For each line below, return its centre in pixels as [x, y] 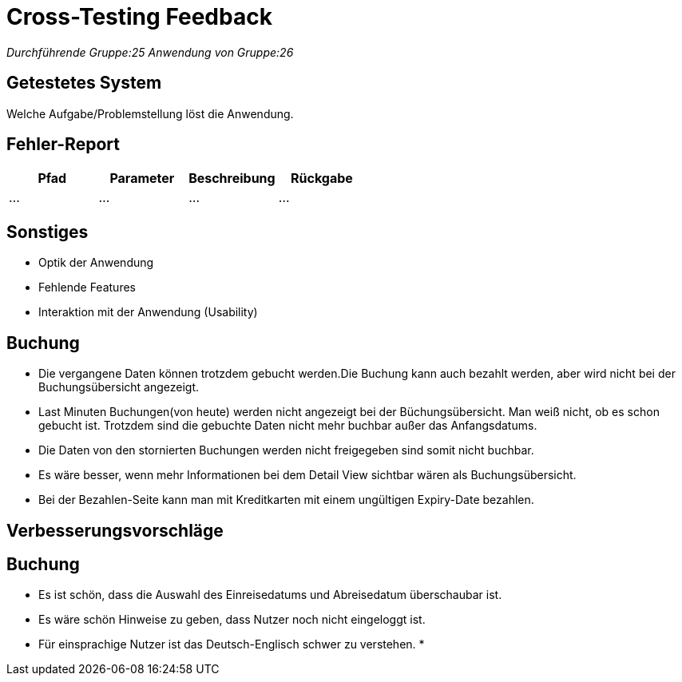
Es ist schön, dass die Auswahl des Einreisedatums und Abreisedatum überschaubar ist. [270, 595]
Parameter [142, 178]
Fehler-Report [63, 145]
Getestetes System [84, 83]
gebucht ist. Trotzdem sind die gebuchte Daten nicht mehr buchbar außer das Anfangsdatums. [288, 426]
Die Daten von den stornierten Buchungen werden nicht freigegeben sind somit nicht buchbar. [286, 450]
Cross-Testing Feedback [139, 17]
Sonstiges [48, 232]
